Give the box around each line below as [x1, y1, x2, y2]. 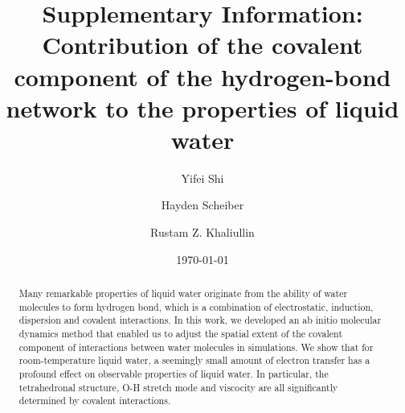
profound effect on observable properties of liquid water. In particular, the [18, 366, 329, 380]
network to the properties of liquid [6, 91, 399, 124]
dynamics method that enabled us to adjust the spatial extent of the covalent [18, 327, 343, 341]
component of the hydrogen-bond [14, 60, 391, 93]
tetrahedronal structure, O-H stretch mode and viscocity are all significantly [18, 380, 338, 394]
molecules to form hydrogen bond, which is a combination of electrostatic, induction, [18, 299, 374, 313]
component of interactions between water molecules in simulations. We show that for [18, 340, 374, 353]
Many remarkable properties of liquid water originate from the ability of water [18, 287, 348, 300]
